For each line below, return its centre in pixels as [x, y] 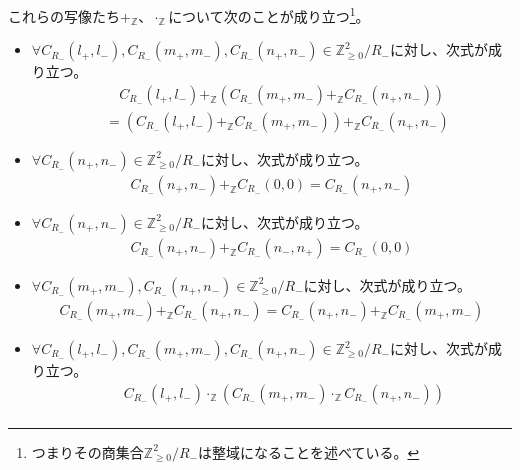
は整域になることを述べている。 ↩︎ [309, 451]
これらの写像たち [64, 15]
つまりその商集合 [87, 451]
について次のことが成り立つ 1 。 [269, 14]
